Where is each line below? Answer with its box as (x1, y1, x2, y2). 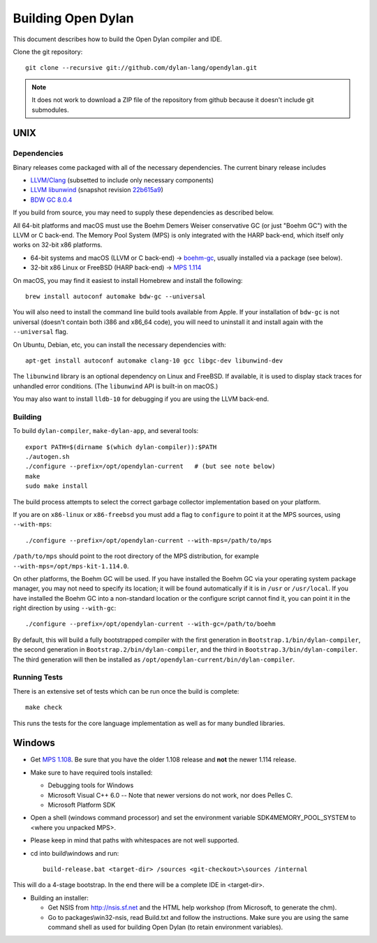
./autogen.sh (25, 453, 70, 460)
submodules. (31, 105, 69, 114)
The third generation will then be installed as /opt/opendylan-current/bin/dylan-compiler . (13, 655, 295, 664)
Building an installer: (30, 893, 89, 902)
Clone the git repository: (13, 47, 83, 56)
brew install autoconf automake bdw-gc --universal (25, 292, 206, 300)
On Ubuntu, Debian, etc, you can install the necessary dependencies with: (13, 340, 226, 349)
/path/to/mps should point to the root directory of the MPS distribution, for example (13, 552, 260, 560)
